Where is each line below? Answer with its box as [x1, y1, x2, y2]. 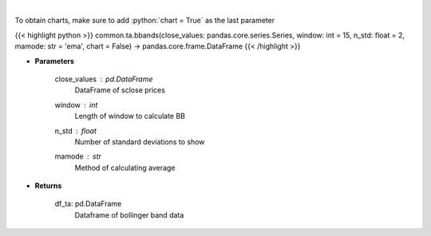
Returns [34, 181, 62, 191]
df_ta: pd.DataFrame [54, 199, 122, 209]
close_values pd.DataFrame [54, 74, 153, 84]
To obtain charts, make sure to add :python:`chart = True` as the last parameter [14, 16, 275, 26]
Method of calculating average [74, 163, 176, 172]
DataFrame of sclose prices [74, 85, 165, 95]
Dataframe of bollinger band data [74, 210, 184, 219]
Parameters [34, 56, 75, 65]
